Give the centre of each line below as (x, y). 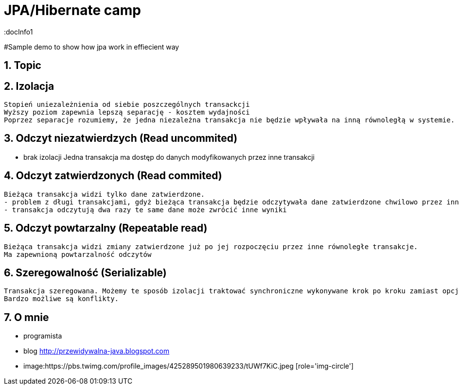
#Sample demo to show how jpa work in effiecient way (92, 47)
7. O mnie (26, 317)
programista (43, 336)
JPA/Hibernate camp (72, 10)
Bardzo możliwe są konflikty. (62, 299)
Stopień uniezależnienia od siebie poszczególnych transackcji (127, 105)
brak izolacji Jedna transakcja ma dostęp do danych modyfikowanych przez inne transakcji (169, 157)
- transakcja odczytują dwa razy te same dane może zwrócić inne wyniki (145, 210)
